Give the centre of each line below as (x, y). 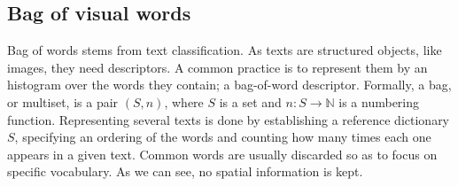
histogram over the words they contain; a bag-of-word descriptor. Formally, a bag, (229, 85)
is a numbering (379, 101)
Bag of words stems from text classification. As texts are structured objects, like (225, 50)
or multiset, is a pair (63, 101)
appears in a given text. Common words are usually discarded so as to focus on (222, 154)
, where (184, 101)
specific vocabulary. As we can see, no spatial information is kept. (185, 171)
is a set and (250, 101)
